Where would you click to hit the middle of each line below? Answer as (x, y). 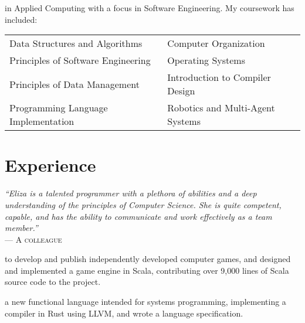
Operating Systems (206, 60)
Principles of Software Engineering (80, 60)
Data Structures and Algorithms (76, 43)
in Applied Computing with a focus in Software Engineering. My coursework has (150, 8)
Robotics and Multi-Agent (221, 108)
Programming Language (59, 108)
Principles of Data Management (74, 84)
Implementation (42, 121)
